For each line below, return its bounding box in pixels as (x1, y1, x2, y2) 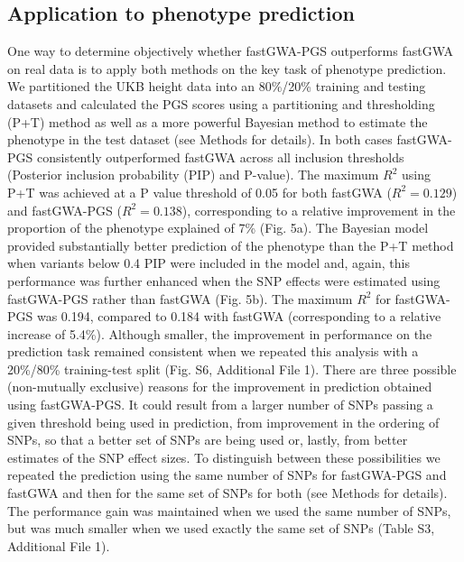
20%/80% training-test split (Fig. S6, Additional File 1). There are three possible (7, 359, 457, 378)
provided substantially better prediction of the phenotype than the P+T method (7, 235, 454, 254)
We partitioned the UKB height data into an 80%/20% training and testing (7, 77, 426, 96)
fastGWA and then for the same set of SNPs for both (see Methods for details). (7, 484, 448, 502)
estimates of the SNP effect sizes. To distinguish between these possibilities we (7, 447, 441, 466)
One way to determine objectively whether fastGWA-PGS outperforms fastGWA (7, 41, 454, 60)
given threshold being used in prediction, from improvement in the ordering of (7, 412, 440, 431)
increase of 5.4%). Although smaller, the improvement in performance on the (7, 324, 432, 343)
